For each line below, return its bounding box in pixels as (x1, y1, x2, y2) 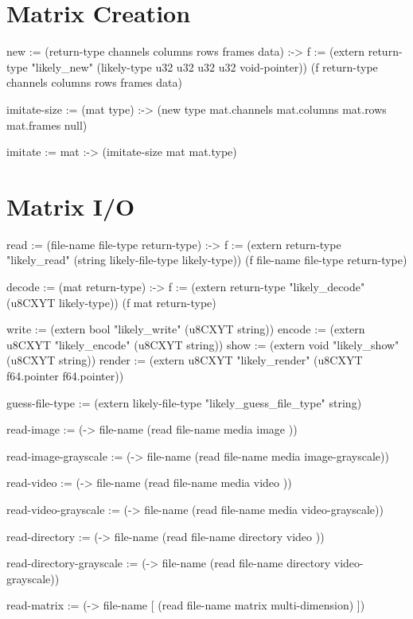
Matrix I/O (6, 189, 135, 222)
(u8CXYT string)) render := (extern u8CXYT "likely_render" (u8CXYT (6, 352, 363, 368)
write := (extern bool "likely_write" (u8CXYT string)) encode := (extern (6, 321, 365, 337)
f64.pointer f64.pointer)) (6, 367, 124, 383)
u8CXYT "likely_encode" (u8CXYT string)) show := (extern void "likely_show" (6, 336, 399, 352)
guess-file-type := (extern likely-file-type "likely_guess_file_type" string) (6, 394, 362, 411)
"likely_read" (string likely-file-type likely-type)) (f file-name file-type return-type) (6, 251, 407, 268)
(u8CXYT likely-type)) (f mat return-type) (6, 294, 216, 310)
